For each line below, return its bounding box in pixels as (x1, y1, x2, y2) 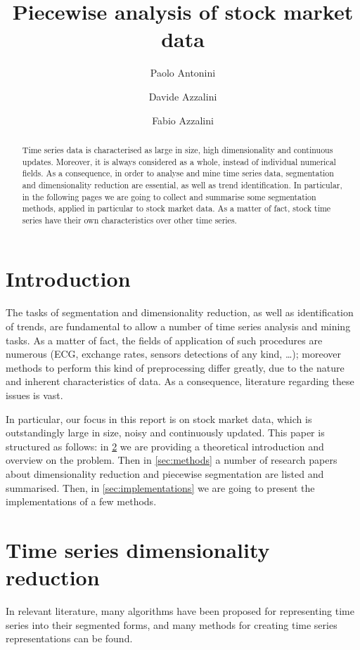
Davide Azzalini (148, 89, 217, 103)
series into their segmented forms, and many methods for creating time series (6, 617, 337, 632)
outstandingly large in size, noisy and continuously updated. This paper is (6, 425, 325, 440)
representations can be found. (6, 631, 133, 646)
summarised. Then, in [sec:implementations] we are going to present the (6, 480, 315, 495)
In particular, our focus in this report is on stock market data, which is (6, 411, 312, 426)
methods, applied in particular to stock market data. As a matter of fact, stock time (22, 202, 331, 214)
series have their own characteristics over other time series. (22, 214, 237, 226)
